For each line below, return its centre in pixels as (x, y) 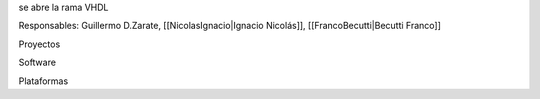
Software (37, 62)
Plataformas (43, 81)
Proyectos (39, 44)
